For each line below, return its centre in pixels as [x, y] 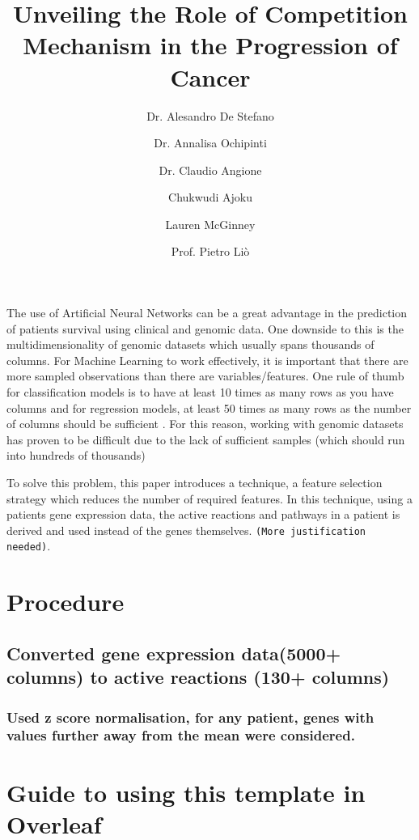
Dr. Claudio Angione [210, 170]
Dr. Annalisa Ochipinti [210, 143]
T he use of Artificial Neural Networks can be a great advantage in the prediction [207, 313]
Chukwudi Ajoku [210, 197]
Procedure [66, 602]
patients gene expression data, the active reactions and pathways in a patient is [203, 514]
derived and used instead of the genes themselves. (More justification [186, 530]
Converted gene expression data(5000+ [174, 653]
